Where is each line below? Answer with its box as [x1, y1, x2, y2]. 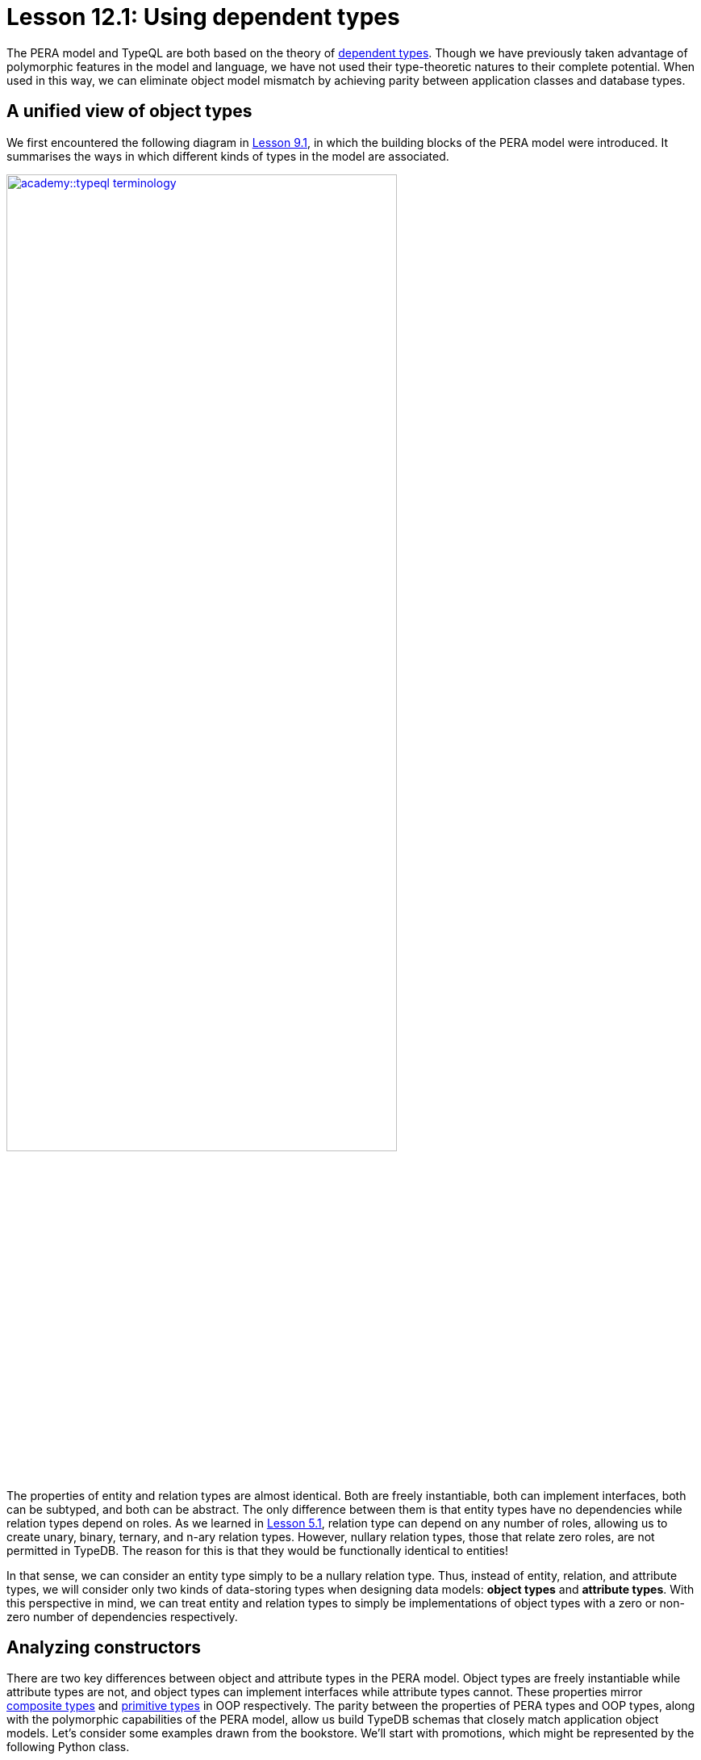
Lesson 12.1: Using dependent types [6, 3, 400, 31]
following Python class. [6, 1740, 130, 1754]
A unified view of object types [6, 101, 252, 122]
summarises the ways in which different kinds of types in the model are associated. [6, 149, 449, 163]
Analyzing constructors [6, 1637, 201, 1658]
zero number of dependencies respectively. [6, 1609, 238, 1624]
